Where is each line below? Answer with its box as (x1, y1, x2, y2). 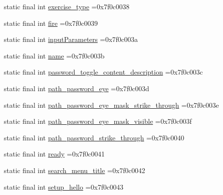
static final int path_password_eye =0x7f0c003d (4, 83, 149, 93)
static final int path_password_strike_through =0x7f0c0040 (4, 132, 185, 142)
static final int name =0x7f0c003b (4, 50, 105, 60)
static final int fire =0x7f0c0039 (4, 18, 98, 28)
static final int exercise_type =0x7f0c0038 (4, 1, 130, 11)
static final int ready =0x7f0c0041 (4, 149, 105, 159)
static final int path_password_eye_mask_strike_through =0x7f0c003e (4, 99, 219, 110)
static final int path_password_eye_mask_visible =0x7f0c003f (4, 116, 192, 126)
